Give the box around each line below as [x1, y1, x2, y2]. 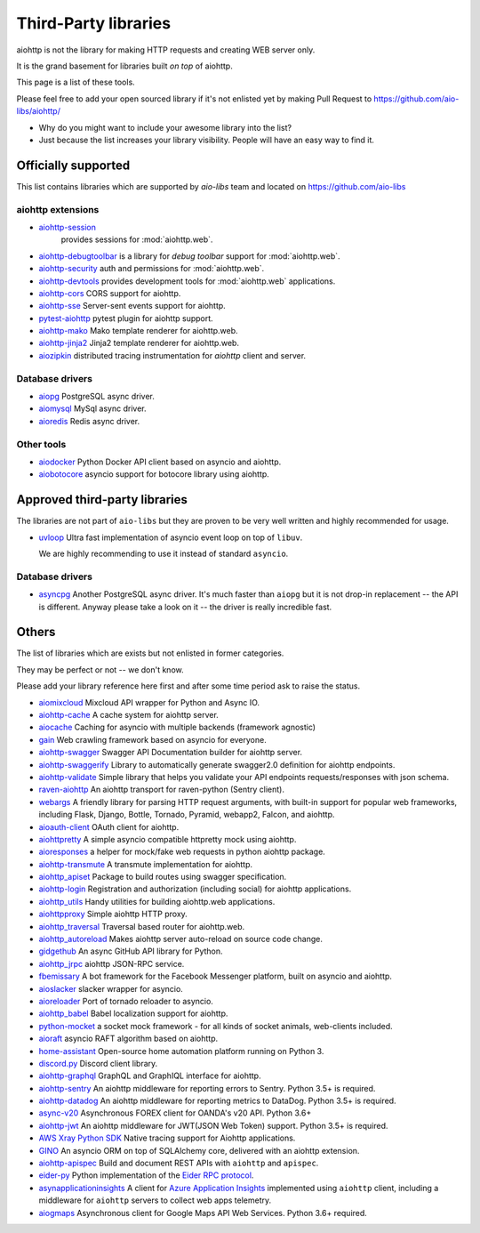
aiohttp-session [38, 222, 97, 232]
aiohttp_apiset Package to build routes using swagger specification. [38, 872, 287, 882]
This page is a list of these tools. [16, 77, 135, 88]
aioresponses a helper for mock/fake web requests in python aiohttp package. [38, 846, 326, 858]
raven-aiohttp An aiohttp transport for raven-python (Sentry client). [38, 784, 284, 795]
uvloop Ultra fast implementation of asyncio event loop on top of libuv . [38, 532, 303, 543]
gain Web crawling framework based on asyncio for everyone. [38, 734, 267, 745]
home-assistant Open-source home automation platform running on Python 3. [38, 1045, 324, 1056]
